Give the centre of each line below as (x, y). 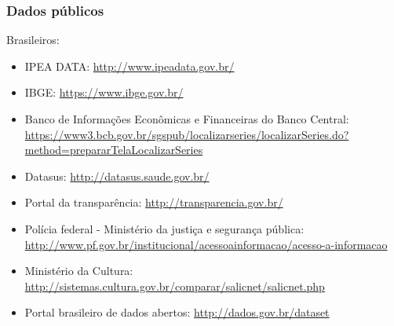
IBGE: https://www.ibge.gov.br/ (104, 92)
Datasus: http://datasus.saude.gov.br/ (117, 176)
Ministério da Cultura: (79, 271)
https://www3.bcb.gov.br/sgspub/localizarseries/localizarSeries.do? (187, 134)
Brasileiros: (33, 40)
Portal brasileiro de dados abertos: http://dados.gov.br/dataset (177, 312)
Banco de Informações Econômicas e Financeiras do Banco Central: (187, 119)
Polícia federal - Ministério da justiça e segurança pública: (164, 228)
